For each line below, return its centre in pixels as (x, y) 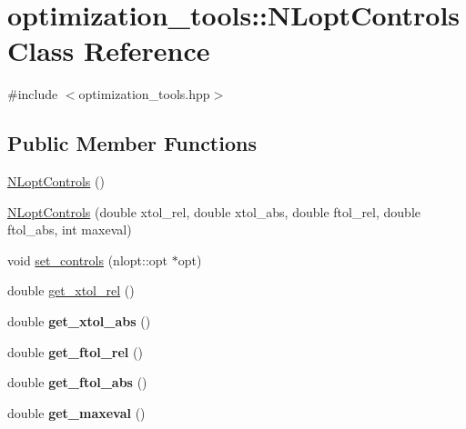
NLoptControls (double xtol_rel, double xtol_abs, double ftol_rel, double (214, 211)
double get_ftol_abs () (77, 382)
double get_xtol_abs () (79, 321)
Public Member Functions (132, 143)
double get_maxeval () (76, 412)
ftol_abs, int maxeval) (70, 229)
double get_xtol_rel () (71, 290)
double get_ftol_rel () (75, 351)
